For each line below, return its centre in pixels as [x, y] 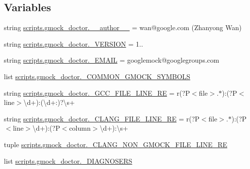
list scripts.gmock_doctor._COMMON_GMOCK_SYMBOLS [97, 76]
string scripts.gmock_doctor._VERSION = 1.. [74, 43]
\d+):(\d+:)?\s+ [49, 102]
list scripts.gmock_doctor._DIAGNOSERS [68, 161]
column [80, 128]
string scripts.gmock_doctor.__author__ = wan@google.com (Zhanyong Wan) [123, 27]
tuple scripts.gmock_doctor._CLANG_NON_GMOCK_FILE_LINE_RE [116, 144]
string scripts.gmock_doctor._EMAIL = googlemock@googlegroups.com [112, 60]
